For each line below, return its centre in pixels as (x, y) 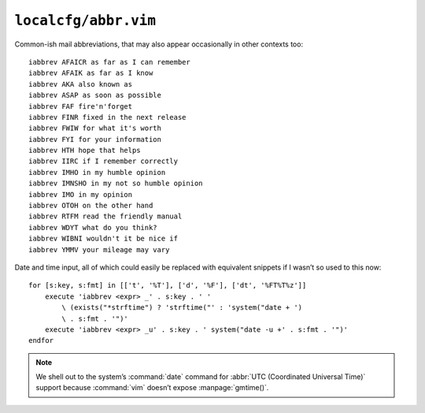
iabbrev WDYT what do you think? (93, 227)
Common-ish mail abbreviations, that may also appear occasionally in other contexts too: (159, 44)
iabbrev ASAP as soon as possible (95, 95)
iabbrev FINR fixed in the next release (107, 117)
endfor (41, 340)
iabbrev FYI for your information (95, 139)
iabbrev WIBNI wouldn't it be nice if (103, 239)
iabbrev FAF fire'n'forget (81, 106)
